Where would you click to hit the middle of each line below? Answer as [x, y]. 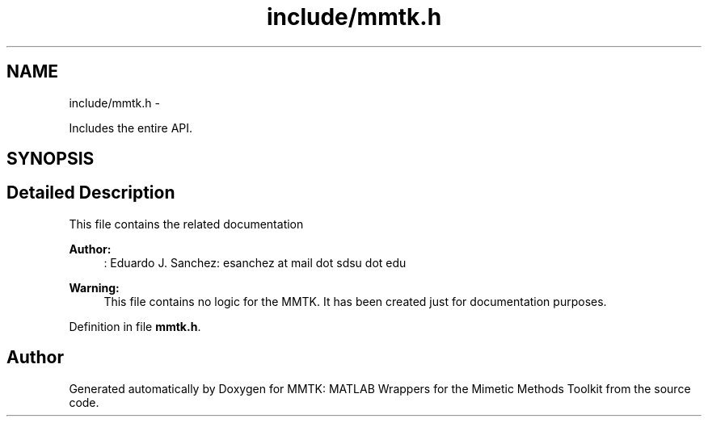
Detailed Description [91, 193]
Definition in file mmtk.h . [135, 326]
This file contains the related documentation [186, 224]
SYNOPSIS [51, 159]
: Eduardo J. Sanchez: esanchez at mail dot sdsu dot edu [255, 262]
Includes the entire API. [131, 128]
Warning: [94, 287]
